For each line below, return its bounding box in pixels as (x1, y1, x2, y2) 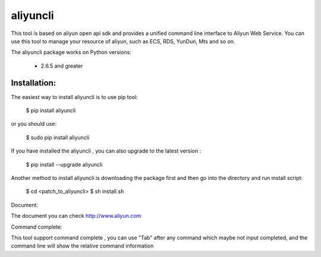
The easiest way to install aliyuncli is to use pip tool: (11, 93, 138, 100)
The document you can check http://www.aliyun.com (11, 212, 141, 220)
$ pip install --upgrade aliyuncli (26, 161, 103, 168)
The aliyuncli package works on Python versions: (11, 49, 132, 56)
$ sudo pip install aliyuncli (26, 134, 90, 141)
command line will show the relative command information (11, 242, 154, 249)
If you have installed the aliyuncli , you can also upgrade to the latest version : (11, 147, 202, 154)
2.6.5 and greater (40, 62, 83, 69)
